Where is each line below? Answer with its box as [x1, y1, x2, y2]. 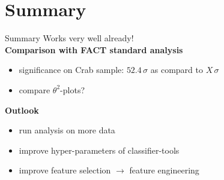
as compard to [150, 63, 203, 76]
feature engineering [129, 164, 199, 176]
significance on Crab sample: [19, 63, 124, 76]
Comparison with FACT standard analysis [5, 43, 183, 56]
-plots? [60, 83, 85, 96]
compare [19, 83, 50, 96]
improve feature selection [19, 164, 111, 176]
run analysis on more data [19, 124, 115, 136]
